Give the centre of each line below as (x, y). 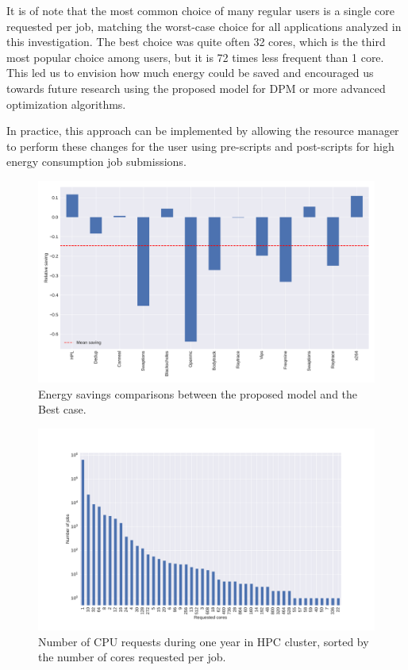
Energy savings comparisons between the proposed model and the (198, 393)
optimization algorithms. (66, 104)
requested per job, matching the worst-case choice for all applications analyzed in (204, 26)
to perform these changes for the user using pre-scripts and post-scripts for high (200, 146)
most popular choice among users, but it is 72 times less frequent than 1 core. (195, 57)
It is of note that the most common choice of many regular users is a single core (200, 10)
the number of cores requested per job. (132, 657)
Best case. (62, 409)
